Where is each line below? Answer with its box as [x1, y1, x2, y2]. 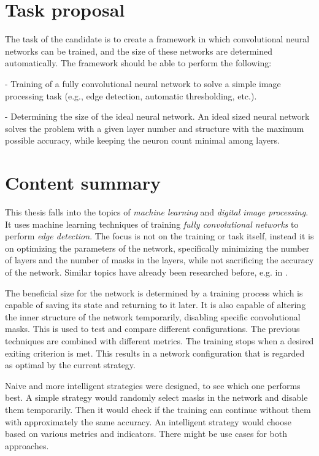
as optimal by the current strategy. [5, 358, 136, 371]
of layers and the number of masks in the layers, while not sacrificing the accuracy [5, 253, 314, 266]
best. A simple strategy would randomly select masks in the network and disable [5, 391, 308, 404]
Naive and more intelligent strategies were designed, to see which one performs [5, 379, 301, 392]
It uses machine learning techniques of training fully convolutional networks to [5, 217, 299, 230]
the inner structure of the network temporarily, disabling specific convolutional [5, 310, 301, 323]
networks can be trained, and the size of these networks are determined [5, 44, 273, 57]
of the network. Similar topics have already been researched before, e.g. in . [5, 265, 288, 278]
